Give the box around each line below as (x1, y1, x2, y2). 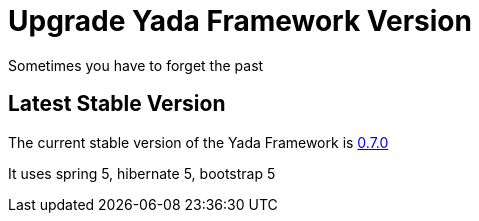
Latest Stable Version (8, 91, 226, 117)
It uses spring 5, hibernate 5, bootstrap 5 (8, 164, 276, 182)
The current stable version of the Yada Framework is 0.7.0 (8, 133, 389, 151)
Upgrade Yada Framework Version (8, 4, 472, 38)
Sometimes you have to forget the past (8, 56, 264, 74)
